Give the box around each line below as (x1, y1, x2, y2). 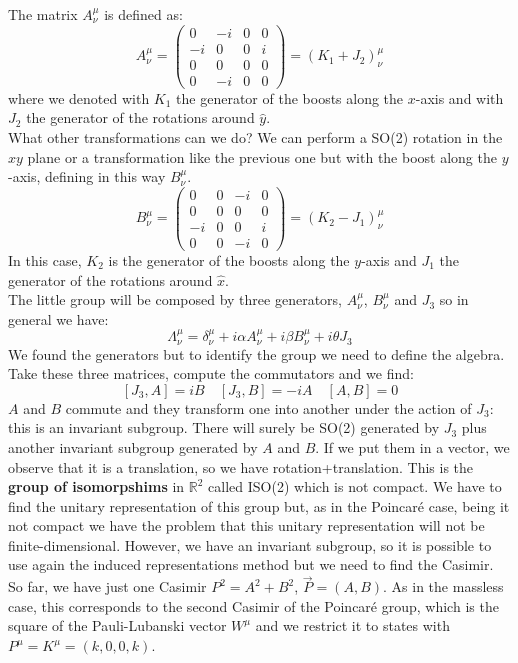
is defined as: (104, 4, 183, 24)
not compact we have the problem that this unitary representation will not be (8, 515, 485, 536)
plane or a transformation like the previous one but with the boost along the (27, 146, 497, 167)
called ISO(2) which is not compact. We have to (208, 476, 502, 497)
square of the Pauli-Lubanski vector (8, 615, 227, 636)
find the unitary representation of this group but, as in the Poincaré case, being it (8, 495, 510, 516)
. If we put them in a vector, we (315, 436, 510, 457)
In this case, (8, 249, 82, 270)
